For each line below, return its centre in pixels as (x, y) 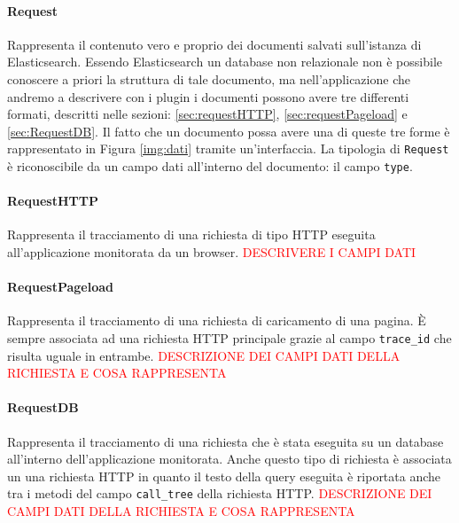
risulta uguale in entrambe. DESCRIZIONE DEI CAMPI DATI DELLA (204, 355)
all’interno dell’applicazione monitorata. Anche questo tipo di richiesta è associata (229, 459)
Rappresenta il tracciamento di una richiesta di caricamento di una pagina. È (217, 320)
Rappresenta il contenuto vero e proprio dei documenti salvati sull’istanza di (214, 44)
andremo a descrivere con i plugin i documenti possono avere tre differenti (208, 96)
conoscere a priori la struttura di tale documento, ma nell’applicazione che (209, 78)
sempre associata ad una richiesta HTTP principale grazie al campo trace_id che (229, 338)
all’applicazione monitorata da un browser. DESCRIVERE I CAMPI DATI (212, 252)
